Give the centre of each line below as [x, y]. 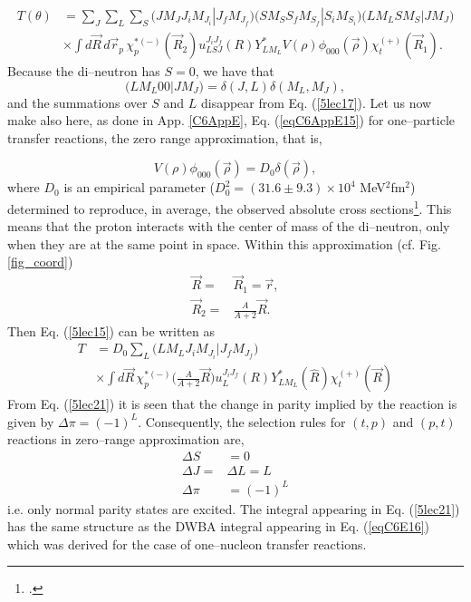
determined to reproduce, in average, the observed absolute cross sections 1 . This [230, 207]
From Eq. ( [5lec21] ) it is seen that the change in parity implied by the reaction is [232, 404]
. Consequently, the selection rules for [242, 421]
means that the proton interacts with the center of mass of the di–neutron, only [229, 226]
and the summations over [77, 102]
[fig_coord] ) [40, 262]
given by [31, 421]
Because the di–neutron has [84, 71]
